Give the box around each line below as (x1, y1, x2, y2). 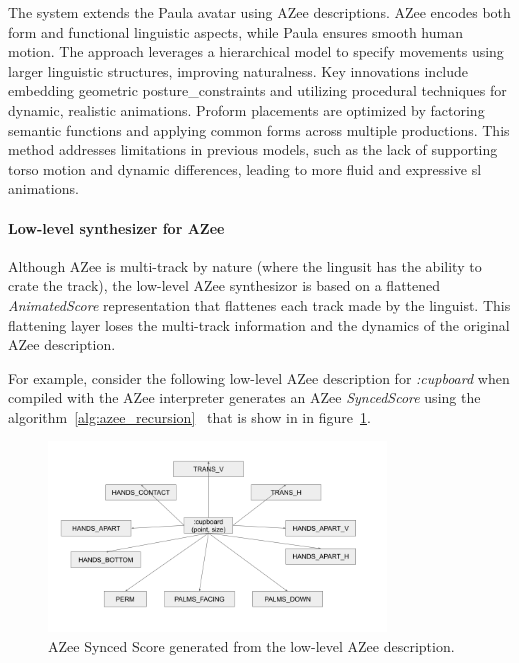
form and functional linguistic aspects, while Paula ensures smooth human (8, 21, 463, 42)
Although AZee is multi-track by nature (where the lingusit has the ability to (8, 255, 482, 276)
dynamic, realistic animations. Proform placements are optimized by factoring (8, 99, 485, 120)
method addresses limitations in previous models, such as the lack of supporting (8, 139, 498, 160)
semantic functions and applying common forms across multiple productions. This (8, 119, 510, 140)
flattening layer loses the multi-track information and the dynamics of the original (8, 314, 510, 335)
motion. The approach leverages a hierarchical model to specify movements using (8, 41, 504, 62)
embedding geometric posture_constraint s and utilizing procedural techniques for (8, 80, 507, 101)
